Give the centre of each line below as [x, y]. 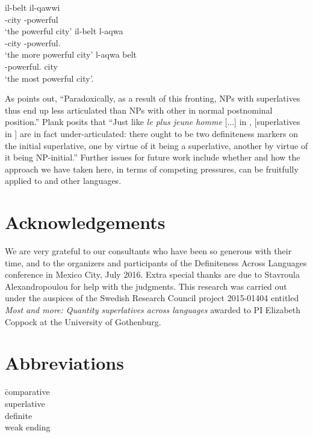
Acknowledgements [85, 222]
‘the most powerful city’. [49, 78]
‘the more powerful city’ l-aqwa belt [71, 54]
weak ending [28, 427]
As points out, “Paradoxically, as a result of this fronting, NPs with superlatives [153, 98]
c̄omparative [27, 392]
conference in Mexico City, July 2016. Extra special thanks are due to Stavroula [152, 274]
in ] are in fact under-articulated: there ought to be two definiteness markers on [151, 133]
